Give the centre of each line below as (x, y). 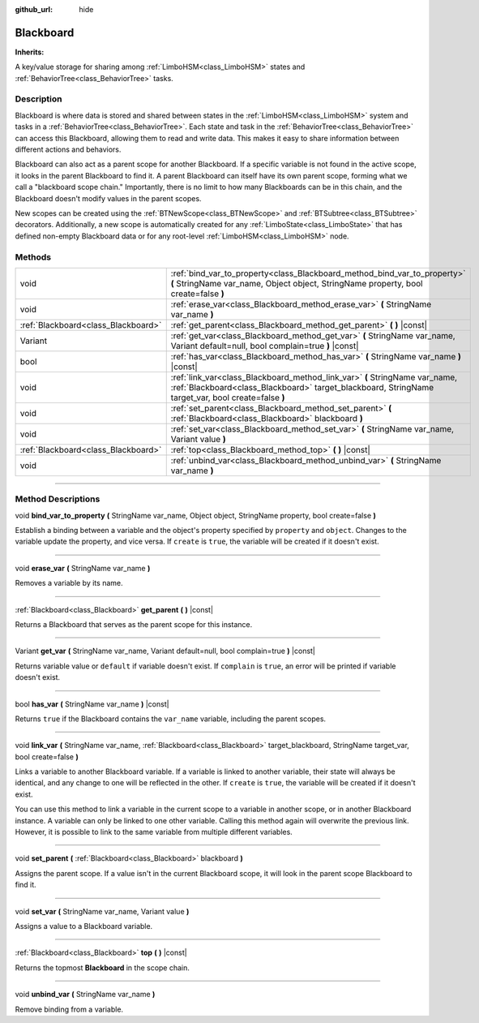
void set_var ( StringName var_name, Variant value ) (102, 911)
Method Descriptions (58, 499)
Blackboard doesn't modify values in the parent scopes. (108, 198)
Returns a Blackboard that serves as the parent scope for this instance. (134, 624)
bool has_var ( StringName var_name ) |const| (92, 704)
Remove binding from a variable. (69, 1009)
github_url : (34, 9)
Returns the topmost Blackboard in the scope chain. (103, 967)
